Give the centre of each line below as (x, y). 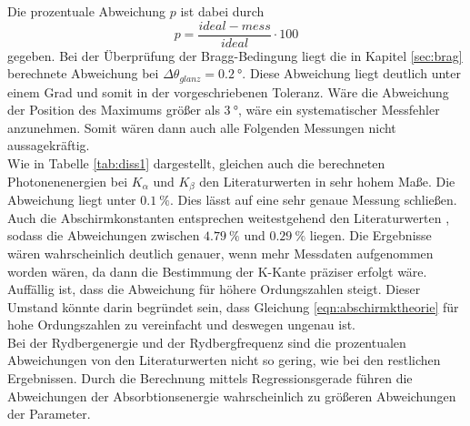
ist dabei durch (222, 11)
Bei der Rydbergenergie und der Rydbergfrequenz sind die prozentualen (207, 342)
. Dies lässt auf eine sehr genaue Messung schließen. (313, 200)
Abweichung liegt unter (72, 200)
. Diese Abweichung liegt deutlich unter (351, 73)
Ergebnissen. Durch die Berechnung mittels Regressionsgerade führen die (210, 378)
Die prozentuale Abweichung (87, 11)
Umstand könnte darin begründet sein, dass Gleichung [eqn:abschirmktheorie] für (233, 306)
